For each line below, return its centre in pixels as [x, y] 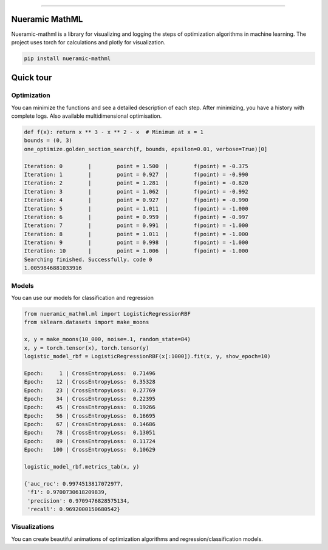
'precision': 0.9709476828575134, [79, 501]
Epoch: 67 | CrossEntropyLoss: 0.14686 [90, 424]
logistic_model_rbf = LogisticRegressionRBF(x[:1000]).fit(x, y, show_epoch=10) [147, 356]
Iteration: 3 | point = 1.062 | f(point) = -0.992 [136, 192]
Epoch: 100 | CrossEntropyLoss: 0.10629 [90, 450]
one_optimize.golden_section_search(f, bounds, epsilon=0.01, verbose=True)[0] [146, 149]
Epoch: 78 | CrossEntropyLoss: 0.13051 [90, 433]
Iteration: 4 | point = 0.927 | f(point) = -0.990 [136, 200]
